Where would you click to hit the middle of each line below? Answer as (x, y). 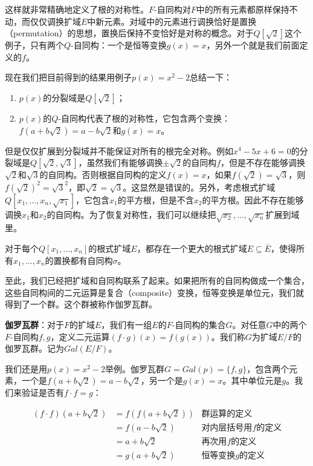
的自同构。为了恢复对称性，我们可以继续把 (131, 214)
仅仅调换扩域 (55, 21)
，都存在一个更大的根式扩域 (192, 248)
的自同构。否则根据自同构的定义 (103, 175)
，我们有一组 (127, 324)
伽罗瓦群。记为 (34, 348)
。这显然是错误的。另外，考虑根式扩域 (199, 187)
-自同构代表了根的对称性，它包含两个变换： (144, 118)
